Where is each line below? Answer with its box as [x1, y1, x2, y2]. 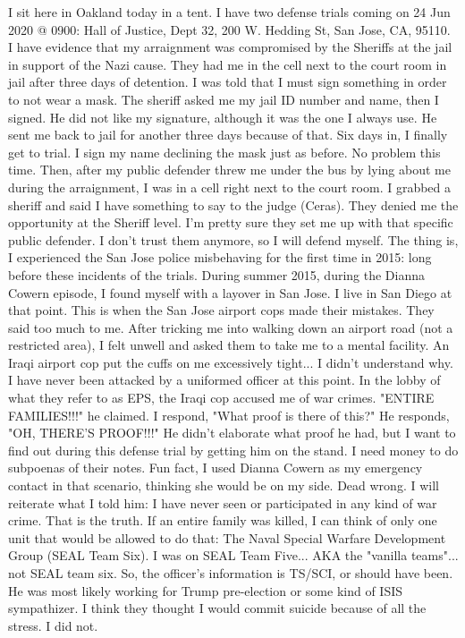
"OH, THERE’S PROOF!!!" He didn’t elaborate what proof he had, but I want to [8, 423, 456, 442]
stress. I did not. [8, 616, 98, 634]
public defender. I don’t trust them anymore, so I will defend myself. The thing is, [8, 230, 459, 249]
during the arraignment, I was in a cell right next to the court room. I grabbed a [8, 177, 452, 196]
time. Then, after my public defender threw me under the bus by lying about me [8, 160, 451, 179]
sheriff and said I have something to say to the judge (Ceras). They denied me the [8, 195, 459, 214]
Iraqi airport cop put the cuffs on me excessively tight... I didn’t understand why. [8, 353, 453, 371]
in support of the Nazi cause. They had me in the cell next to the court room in [8, 55, 447, 73]
